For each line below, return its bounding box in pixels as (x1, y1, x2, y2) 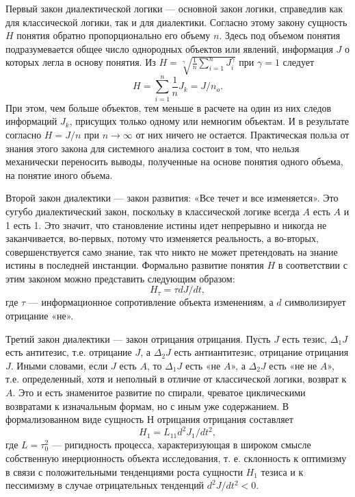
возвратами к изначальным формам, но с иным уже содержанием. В (5, 398, 289, 413)
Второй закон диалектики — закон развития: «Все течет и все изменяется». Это (5, 191, 339, 205)
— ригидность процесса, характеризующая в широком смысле (51, 437, 311, 452)
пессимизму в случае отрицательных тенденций (5, 478, 205, 492)
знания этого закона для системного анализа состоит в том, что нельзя (5, 141, 300, 155)
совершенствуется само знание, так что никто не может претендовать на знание (5, 244, 338, 258)
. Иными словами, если (10, 358, 108, 372)
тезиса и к (261, 464, 304, 478)
